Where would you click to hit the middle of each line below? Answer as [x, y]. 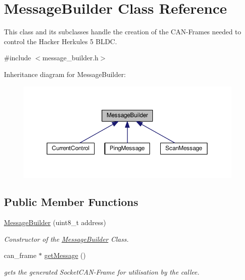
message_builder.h [70, 58]
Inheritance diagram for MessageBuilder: [65, 74]
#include [18, 58]
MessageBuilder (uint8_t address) [55, 222]
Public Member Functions [71, 202]
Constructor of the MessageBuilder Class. [66, 239]
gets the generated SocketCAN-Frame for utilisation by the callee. [102, 271]
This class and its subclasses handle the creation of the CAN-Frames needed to [122, 32]
